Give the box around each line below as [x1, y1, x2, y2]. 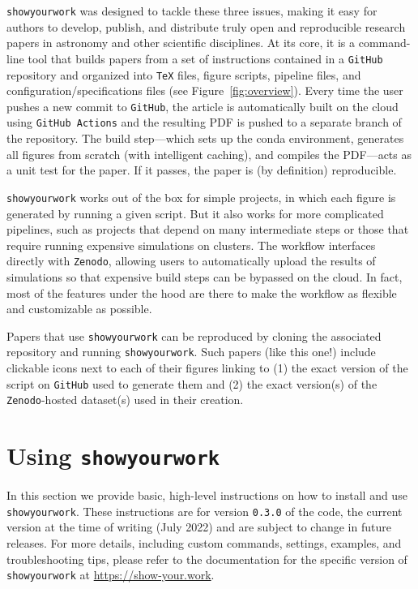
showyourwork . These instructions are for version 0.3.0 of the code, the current [6, 502, 403, 519]
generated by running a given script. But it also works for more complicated [6, 204, 384, 221]
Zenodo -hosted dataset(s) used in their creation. [6, 391, 244, 408]
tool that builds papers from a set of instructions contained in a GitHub [28, 49, 383, 67]
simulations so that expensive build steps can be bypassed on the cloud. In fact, [6, 268, 403, 285]
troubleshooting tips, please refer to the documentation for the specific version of [6, 550, 407, 567]
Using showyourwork [6, 439, 220, 472]
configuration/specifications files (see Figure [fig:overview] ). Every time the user [6, 82, 403, 99]
